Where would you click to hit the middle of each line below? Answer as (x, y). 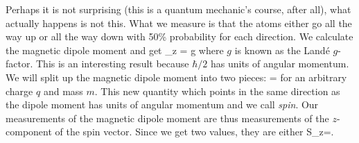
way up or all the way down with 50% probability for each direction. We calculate (179, 36)
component (29, 132)
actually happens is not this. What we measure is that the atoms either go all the (179, 23)
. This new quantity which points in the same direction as (217, 91)
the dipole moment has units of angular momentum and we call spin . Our (162, 104)
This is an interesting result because (112, 64)
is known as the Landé (282, 50)
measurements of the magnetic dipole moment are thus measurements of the (167, 118)
